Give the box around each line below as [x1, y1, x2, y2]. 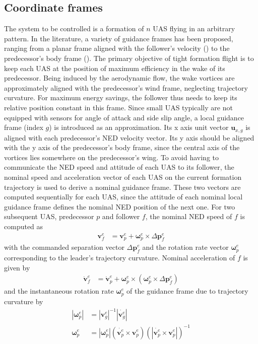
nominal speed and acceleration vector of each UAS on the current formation [4, 171, 242, 182]
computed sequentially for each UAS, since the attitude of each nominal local [4, 191, 243, 202]
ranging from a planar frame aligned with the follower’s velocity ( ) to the [4, 43, 230, 53]
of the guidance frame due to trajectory [126, 286, 248, 296]
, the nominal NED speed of [145, 211, 232, 222]
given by [4, 262, 30, 272]
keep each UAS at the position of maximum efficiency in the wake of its [4, 62, 225, 73]
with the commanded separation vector [4, 242, 124, 252]
